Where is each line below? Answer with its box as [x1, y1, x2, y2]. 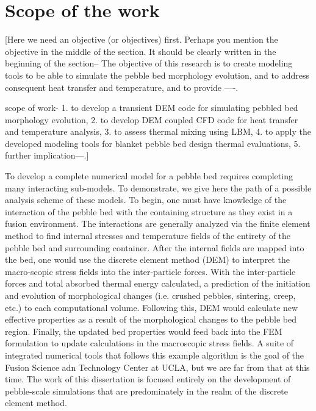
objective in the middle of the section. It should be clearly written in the [5, 45, 276, 57]
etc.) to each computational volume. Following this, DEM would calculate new [5, 301, 298, 313]
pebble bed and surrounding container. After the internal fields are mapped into [5, 241, 304, 254]
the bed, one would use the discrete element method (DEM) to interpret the [5, 253, 290, 266]
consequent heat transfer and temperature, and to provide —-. [5, 80, 239, 93]
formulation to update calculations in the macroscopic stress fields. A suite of [5, 337, 294, 349]
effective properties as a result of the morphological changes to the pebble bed [5, 313, 296, 326]
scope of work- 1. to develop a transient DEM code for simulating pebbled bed [5, 101, 298, 114]
